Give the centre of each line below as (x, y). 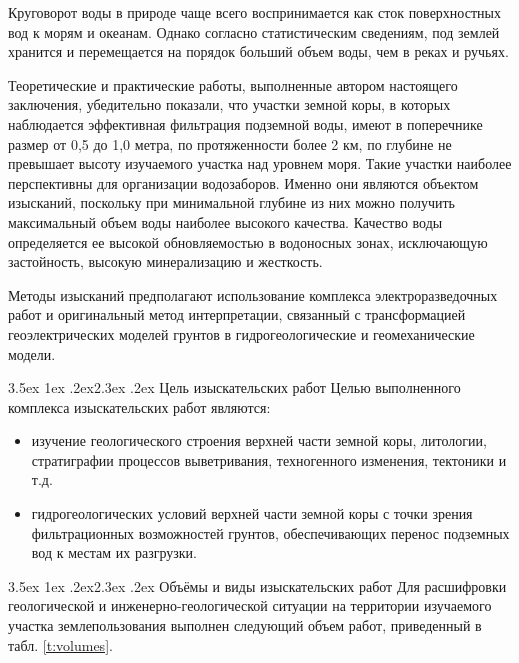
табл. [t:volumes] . (60, 644)
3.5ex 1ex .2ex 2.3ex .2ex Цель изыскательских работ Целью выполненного (234, 387)
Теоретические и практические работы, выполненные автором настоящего (233, 84)
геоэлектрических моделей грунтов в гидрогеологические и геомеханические (241, 333)
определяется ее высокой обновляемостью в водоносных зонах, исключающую (248, 241)
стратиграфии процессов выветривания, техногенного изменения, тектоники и (269, 459)
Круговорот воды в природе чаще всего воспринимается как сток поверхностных (254, 12)
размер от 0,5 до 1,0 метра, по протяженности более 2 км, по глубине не (230, 143)
